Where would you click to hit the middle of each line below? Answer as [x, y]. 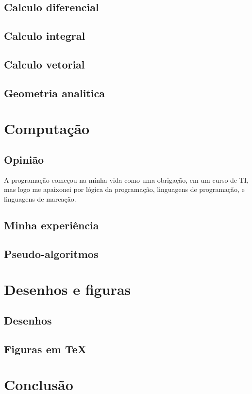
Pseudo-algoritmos [51, 253]
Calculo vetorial [44, 64]
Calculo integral [45, 36]
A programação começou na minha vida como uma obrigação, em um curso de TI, [126, 180]
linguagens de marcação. [40, 198]
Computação [47, 128]
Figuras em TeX [45, 349]
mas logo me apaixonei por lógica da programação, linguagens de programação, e [124, 189]
